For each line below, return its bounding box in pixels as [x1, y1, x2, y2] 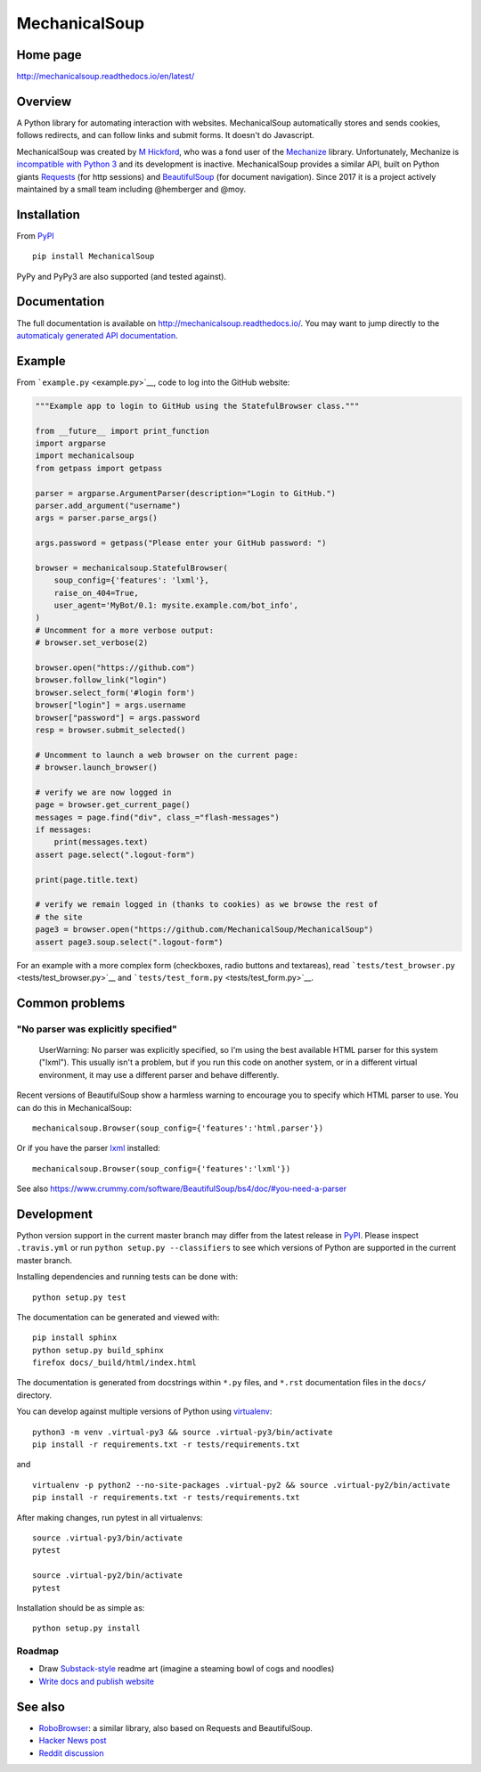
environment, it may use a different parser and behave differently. [38, 1069, 280, 1080]
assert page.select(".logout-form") [35, 849, 196, 860]
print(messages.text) [53, 837, 149, 847]
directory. [16, 1390, 53, 1400]
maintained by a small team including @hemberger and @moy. [16, 184, 247, 194]
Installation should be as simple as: [16, 1602, 145, 1613]
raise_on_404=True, [53, 588, 140, 598]
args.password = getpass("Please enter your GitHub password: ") [35, 538, 327, 548]
